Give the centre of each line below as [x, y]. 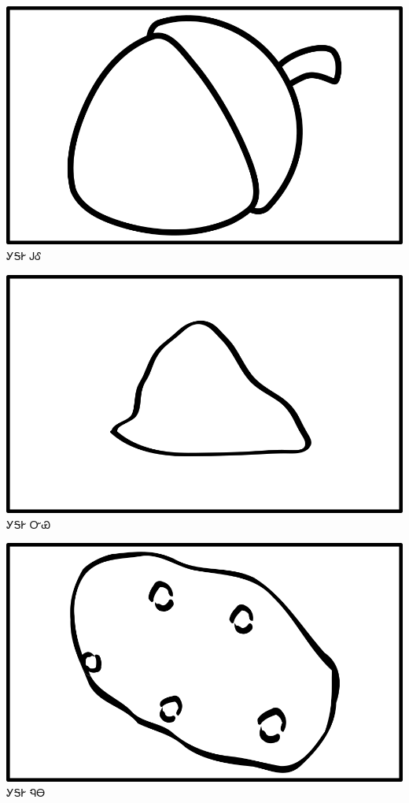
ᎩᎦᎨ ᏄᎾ [26, 792]
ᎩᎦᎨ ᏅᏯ [29, 524]
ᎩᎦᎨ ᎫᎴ [24, 255]
